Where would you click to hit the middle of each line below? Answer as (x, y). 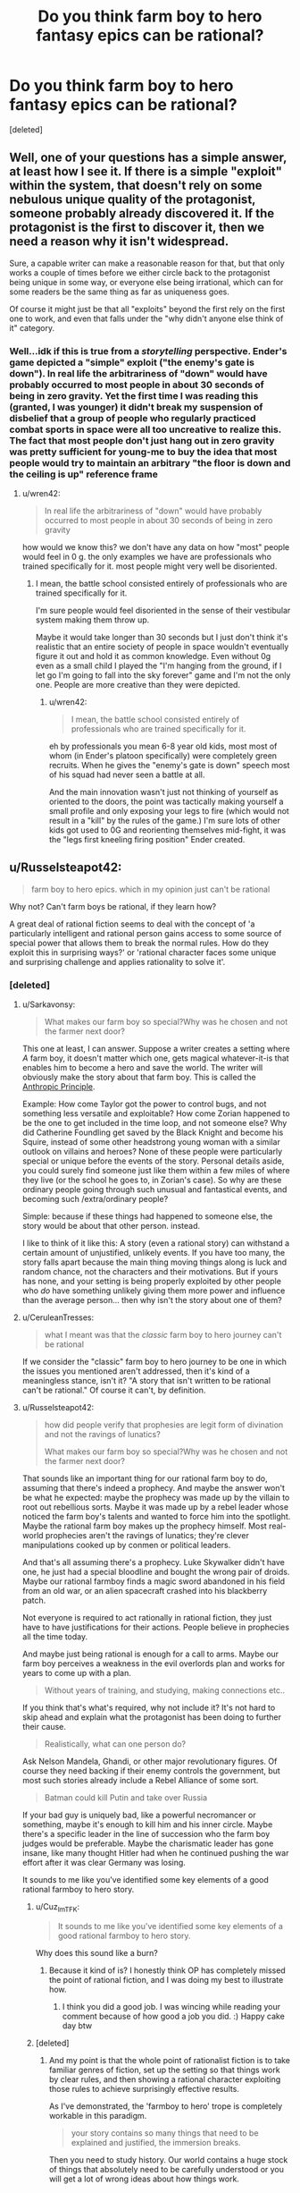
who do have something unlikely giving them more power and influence (154, 1291)
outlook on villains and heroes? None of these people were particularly (152, 1152)
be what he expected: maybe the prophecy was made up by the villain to (156, 1498)
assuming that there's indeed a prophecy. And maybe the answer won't (154, 1488)
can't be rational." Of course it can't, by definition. (114, 1390)
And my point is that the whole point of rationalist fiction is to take (170, 2060)
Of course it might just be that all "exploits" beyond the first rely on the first (147, 309)
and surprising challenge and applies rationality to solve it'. (117, 961)
